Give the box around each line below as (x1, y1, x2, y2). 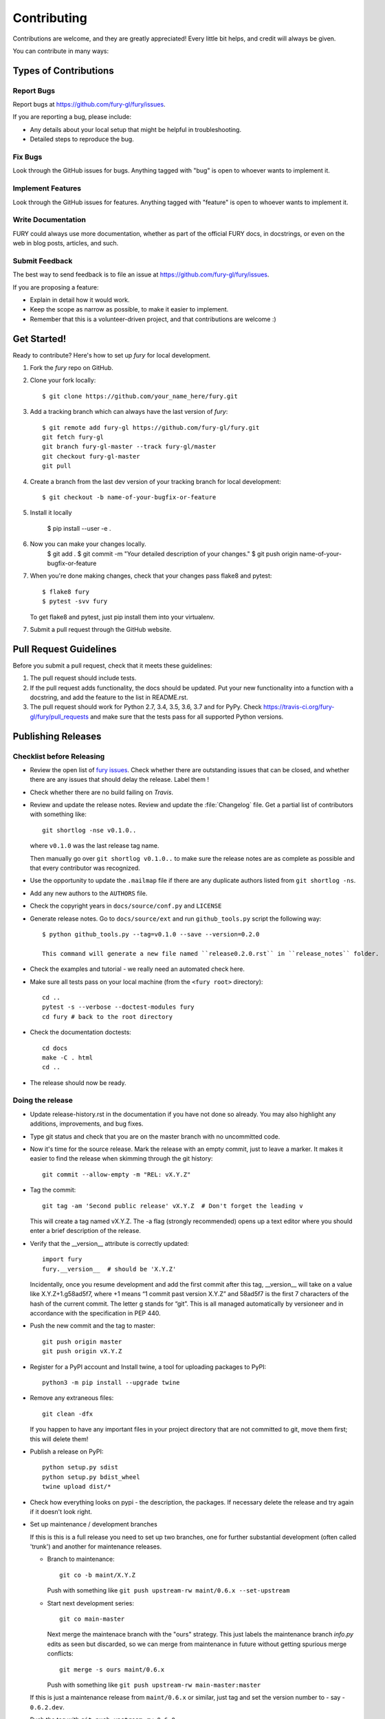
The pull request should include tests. (30, 674, 137, 682)
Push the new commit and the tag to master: (30, 1322, 156, 1330)
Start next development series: (47, 1599, 134, 1607)
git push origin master (42, 1337, 122, 1346)
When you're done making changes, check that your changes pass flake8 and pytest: (30, 571, 272, 580)
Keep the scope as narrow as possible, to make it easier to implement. (30, 305, 229, 314)
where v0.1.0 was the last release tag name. (30, 842, 159, 850)
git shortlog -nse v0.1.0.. (42, 826, 137, 834)
